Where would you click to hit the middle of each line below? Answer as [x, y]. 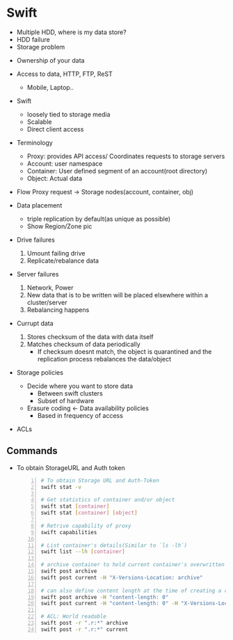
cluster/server [47, 302]
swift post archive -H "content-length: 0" [105, 597]
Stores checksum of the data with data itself [90, 336]
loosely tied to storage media [69, 114]
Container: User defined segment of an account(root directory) [117, 171]
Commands [32, 451]
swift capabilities [69, 532]
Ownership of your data [50, 60]
